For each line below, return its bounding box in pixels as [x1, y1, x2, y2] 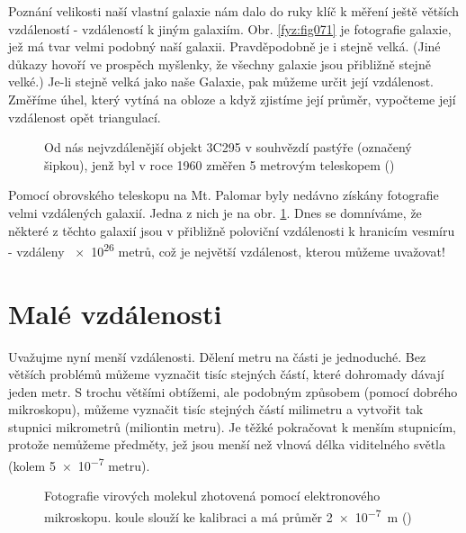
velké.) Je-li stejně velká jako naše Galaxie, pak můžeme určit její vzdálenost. [8, 72, 435, 91]
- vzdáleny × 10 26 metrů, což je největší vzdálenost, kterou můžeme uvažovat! [8, 239, 445, 260]
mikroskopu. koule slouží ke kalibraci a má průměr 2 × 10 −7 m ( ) [44, 504, 412, 526]
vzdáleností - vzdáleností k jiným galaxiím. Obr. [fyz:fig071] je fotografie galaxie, [8, 19, 452, 38]
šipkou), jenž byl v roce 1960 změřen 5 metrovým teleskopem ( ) [44, 155, 395, 174]
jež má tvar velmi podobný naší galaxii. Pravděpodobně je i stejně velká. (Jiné [8, 37, 441, 56]
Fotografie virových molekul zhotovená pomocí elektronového [44, 486, 381, 505]
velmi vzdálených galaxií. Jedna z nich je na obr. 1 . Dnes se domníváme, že [8, 203, 422, 221]
